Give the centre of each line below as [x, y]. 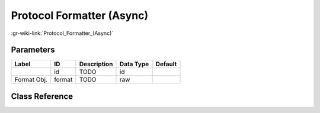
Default [166, 64]
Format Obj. [31, 80]
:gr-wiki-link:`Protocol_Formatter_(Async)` [62, 33]
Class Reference [42, 96]
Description [96, 64]
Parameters [33, 50]
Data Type [134, 64]
